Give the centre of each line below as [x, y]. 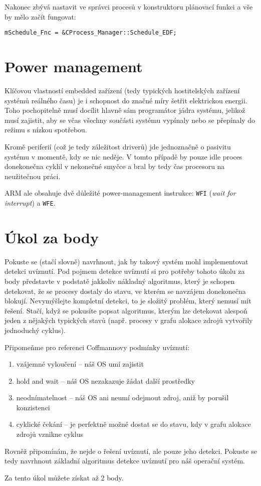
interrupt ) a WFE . [30, 202]
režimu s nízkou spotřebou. [46, 130]
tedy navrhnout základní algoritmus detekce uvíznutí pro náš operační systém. [125, 461]
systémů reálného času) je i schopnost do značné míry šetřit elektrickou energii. [126, 100]
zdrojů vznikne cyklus [50, 434]
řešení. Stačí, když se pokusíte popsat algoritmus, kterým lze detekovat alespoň [126, 310]
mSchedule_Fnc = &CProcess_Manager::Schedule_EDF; [91, 33]
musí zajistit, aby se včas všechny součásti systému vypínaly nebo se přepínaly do [130, 120]
